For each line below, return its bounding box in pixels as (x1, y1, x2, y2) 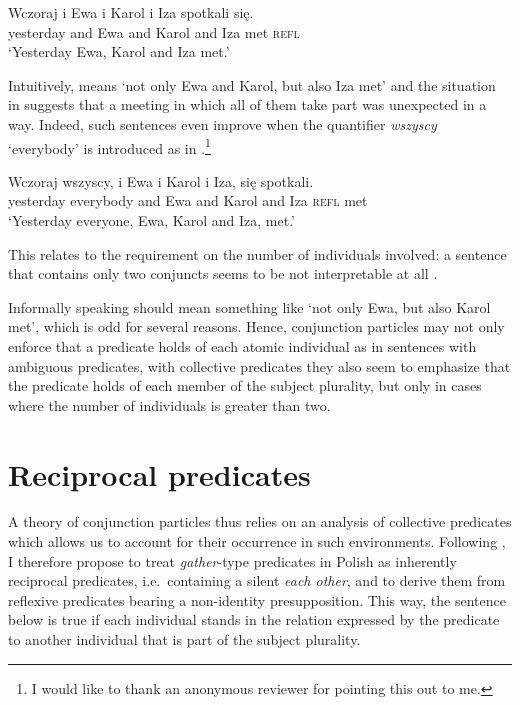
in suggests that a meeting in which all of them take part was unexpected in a (8, 94, 487, 115)
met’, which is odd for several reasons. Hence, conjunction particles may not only (8, 316, 505, 337)
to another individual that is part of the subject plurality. (8, 629, 361, 650)
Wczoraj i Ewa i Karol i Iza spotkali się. (8, 2, 254, 22)
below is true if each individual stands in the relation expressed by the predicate (8, 609, 500, 630)
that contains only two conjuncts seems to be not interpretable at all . (8, 263, 438, 284)
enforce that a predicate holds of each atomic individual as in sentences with (8, 335, 477, 356)
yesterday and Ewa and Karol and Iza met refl (8, 21, 300, 42)
